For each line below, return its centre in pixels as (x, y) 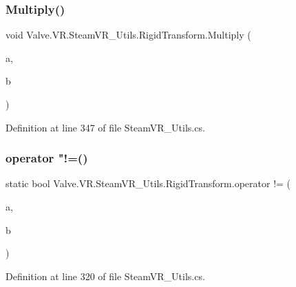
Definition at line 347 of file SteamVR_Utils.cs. (105, 127)
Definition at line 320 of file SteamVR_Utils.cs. (105, 276)
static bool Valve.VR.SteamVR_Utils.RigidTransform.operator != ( (148, 183)
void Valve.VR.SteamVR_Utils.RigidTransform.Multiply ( (128, 35)
